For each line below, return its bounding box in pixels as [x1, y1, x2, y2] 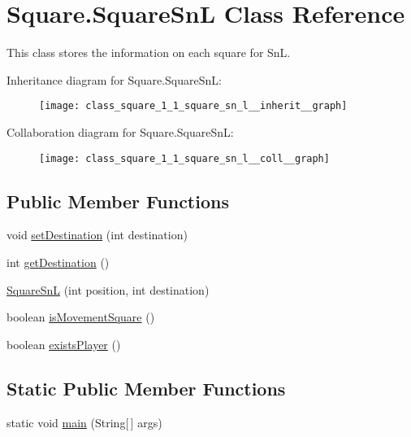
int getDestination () [6, 254, 110, 271]
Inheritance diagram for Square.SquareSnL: [6, 71, 222, 88]
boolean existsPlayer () [6, 335, 121, 352]
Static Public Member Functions [6, 375, 286, 400]
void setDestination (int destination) [6, 226, 188, 243]
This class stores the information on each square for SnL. [6, 44, 291, 61]
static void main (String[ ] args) [6, 413, 162, 430]
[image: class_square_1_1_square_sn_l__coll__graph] [39, 152, 330, 164]
